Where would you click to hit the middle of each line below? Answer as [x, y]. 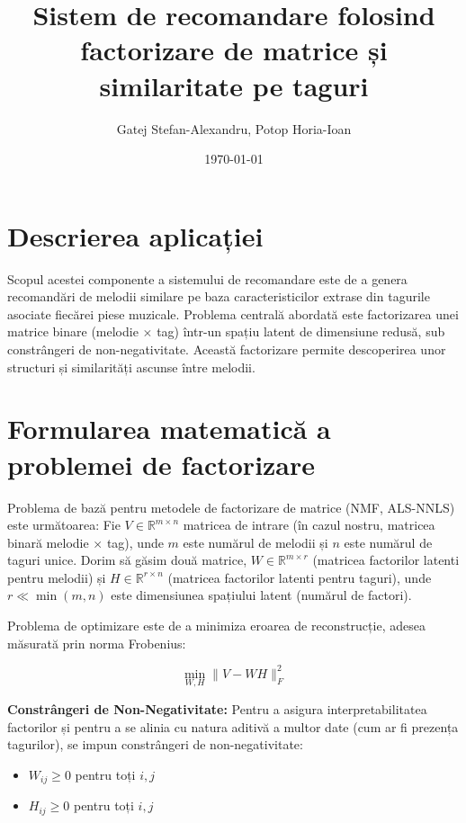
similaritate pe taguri [234, 85]
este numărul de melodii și [255, 542]
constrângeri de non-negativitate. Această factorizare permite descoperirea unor [227, 349]
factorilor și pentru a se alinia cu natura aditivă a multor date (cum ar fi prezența [233, 726]
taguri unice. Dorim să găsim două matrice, [127, 560]
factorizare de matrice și [234, 50]
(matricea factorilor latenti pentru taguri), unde [300, 577]
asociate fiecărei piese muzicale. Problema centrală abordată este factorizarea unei [233, 313]
